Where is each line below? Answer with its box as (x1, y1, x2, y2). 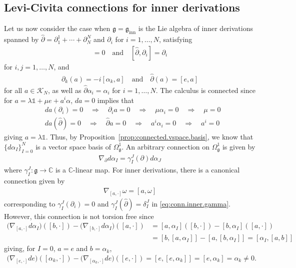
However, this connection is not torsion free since (4, 210, 154, 221)
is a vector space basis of (35, 141, 111, 151)
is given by (222, 141, 255, 151)
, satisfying (158, 34, 192, 44)
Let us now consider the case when (4, 23, 110, 33)
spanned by (4, 34, 39, 44)
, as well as (47, 84, 81, 95)
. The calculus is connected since (155, 84, 255, 95)
